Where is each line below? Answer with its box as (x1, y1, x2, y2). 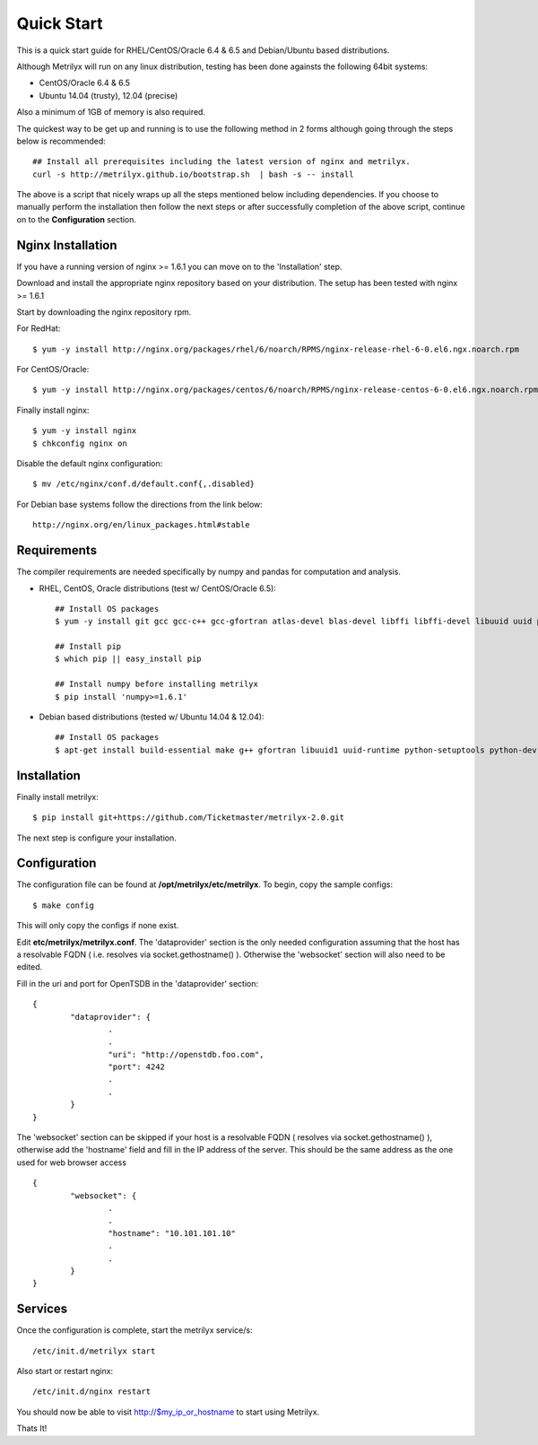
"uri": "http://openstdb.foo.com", (108, 1049, 265, 1059)
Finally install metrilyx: (16, 791, 99, 802)
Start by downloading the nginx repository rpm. (16, 306, 192, 318)
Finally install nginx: (16, 405, 90, 415)
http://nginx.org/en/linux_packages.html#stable (32, 520, 250, 530)
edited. (16, 962, 43, 972)
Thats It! (16, 1423, 48, 1434)
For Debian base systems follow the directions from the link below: (16, 499, 264, 509)
